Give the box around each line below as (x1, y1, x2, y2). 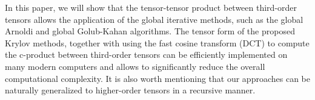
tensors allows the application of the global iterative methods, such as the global (5, 13, 303, 25)
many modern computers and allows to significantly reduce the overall (5, 60, 265, 72)
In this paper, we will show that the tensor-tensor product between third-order (5, 1, 297, 13)
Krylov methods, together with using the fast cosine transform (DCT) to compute (5, 36, 310, 49)
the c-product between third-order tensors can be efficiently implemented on (5, 48, 288, 61)
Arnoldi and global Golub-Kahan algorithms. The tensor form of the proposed (5, 25, 295, 37)
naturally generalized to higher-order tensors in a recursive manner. (5, 84, 256, 96)
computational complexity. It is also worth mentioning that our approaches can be (5, 72, 310, 84)
